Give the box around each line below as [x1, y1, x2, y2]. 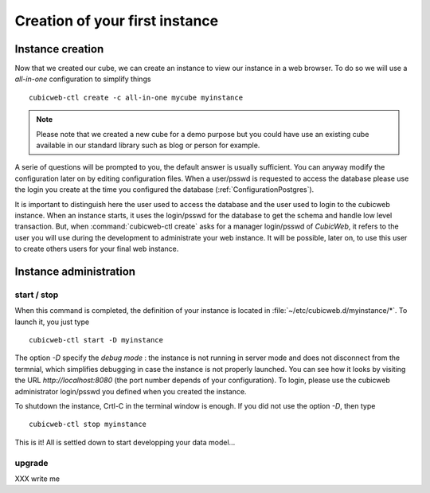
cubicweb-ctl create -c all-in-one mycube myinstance [29, 92, 243, 102]
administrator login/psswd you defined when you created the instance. [14, 386, 247, 396]
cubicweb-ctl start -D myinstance [29, 335, 163, 345]
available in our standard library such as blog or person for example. [36, 140, 260, 151]
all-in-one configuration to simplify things [14, 74, 151, 84]
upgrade [14, 457, 49, 468]
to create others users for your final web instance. [14, 244, 179, 254]
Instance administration [14, 264, 135, 278]
